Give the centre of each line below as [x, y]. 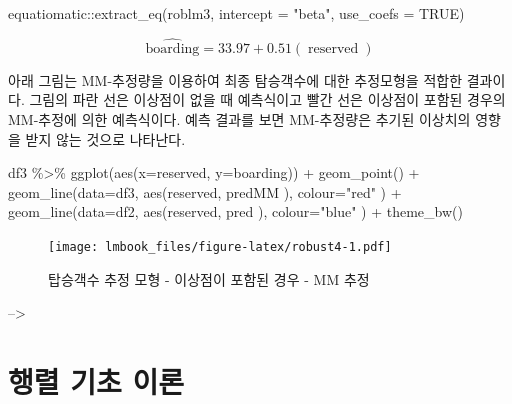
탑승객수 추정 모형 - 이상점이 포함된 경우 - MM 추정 [209, 278]
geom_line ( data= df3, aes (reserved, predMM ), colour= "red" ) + [205, 191]
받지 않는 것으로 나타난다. [105, 138]
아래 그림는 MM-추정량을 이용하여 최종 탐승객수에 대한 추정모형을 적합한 [235, 79]
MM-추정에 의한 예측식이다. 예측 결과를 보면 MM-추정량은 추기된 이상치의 [239, 119]
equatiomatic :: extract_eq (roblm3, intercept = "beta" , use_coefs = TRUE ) [236, 13]
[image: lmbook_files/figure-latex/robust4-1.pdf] [220, 246]
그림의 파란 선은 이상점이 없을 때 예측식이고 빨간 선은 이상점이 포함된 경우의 [267, 99]
